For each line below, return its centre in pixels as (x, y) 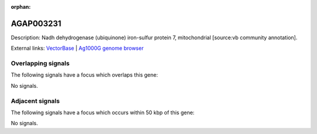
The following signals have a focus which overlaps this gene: (85, 75)
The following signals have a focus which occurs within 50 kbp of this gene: (103, 112)
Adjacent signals (35, 101)
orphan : (21, 7)
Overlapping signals (40, 63)
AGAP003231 (36, 23)
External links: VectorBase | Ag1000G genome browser (77, 48)
